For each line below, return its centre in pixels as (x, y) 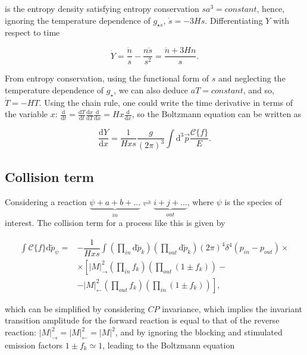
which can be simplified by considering (75, 308)
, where (201, 201)
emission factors (34, 345)
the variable (26, 114)
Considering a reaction (46, 201)
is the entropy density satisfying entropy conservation (102, 8)
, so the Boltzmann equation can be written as (217, 114)
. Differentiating (234, 20)
